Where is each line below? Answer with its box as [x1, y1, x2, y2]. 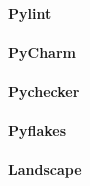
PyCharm [8, 41, 76, 62]
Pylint [8, 2, 52, 23]
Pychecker [8, 80, 80, 101]
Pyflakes [8, 120, 67, 141]
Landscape [8, 159, 82, 180]
